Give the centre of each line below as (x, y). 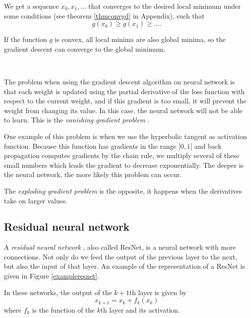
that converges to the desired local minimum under (164, 6)
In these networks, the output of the (58, 292)
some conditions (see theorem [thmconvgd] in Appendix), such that (104, 15)
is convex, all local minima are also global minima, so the (140, 39)
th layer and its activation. (140, 309)
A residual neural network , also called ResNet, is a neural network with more (120, 247)
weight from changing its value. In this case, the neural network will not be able (123, 110)
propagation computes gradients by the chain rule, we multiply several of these (122, 155)
